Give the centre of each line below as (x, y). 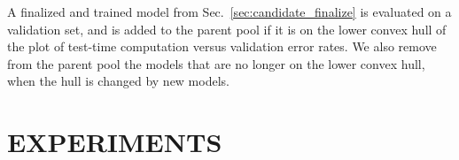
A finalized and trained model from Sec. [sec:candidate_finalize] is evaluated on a (229, 11)
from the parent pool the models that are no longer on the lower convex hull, (216, 63)
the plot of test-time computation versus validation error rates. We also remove (222, 46)
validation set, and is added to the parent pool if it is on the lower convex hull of (227, 29)
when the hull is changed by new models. (118, 81)
